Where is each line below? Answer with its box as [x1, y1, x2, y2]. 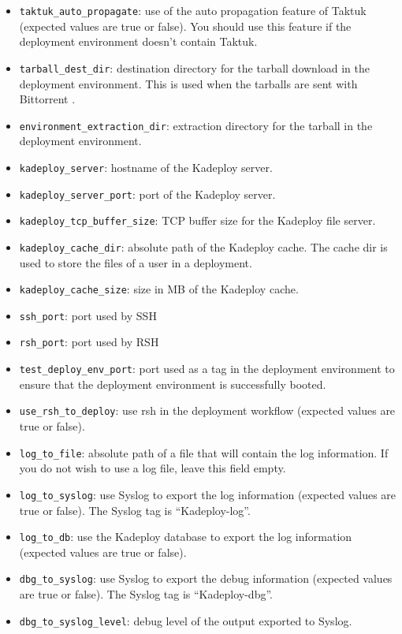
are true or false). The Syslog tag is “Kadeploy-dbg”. [19, 586, 273, 602]
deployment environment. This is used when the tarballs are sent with [19, 75, 358, 91]
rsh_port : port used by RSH [19, 334, 159, 350]
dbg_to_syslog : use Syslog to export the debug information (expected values [19, 570, 393, 587]
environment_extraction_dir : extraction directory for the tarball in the [19, 117, 373, 133]
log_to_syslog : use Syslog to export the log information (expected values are [19, 486, 396, 502]
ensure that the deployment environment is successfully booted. [19, 375, 326, 392]
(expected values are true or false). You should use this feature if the [19, 17, 352, 34]
